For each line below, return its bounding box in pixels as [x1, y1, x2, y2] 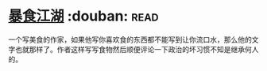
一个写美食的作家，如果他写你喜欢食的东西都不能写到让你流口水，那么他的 [8, 35, 252, 44]
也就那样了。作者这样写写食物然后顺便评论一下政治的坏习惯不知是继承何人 [14, 44, 259, 54]
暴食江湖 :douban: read [8, 7, 159, 25]
